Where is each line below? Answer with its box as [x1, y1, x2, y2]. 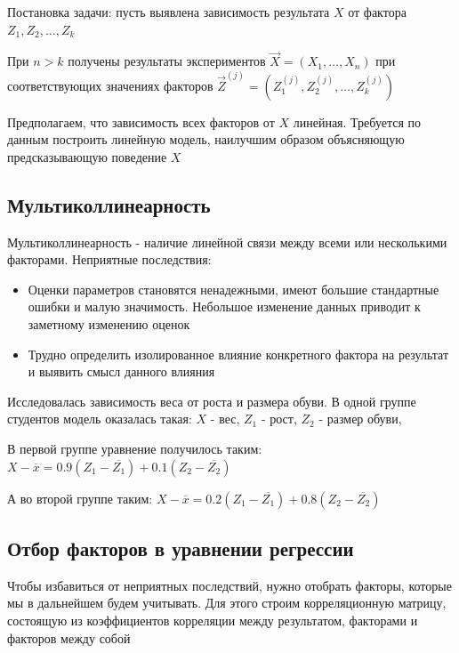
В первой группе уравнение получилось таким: [7, 439, 262, 457]
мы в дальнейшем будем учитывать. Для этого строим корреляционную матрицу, [7, 593, 447, 612]
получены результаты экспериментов [68, 52, 266, 70]
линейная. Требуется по [293, 112, 422, 131]
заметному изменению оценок [28, 315, 190, 334]
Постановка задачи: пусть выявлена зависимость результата [7, 3, 330, 20]
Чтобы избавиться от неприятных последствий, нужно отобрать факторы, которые [7, 576, 452, 594]
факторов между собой [7, 628, 131, 647]
